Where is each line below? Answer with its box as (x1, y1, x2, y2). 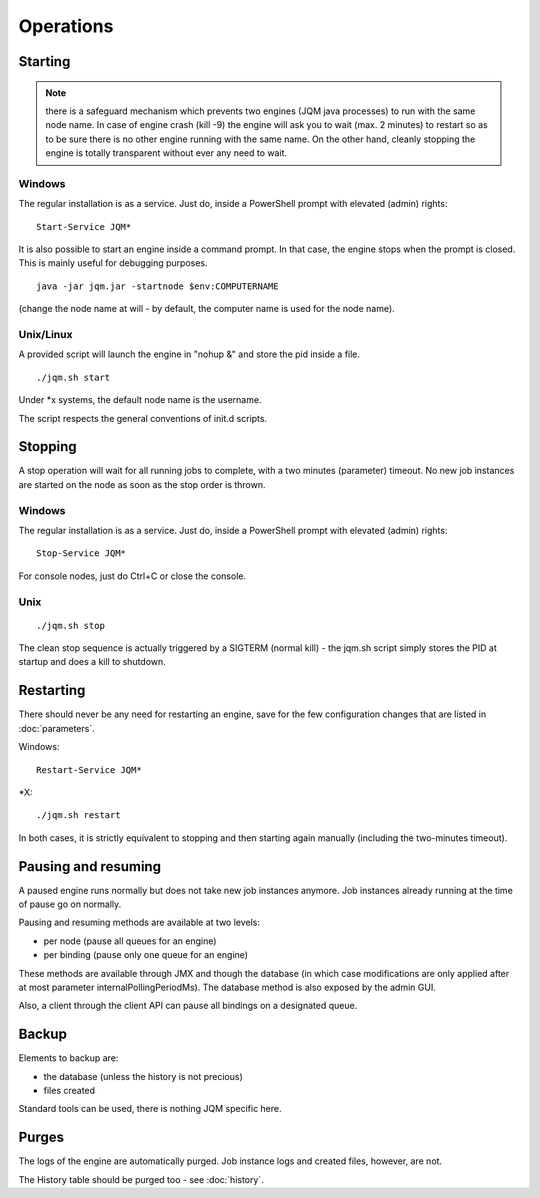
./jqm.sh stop (36, 620, 105, 631)
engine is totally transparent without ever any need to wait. (45, 147, 288, 159)
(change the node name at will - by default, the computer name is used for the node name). (18, 303, 395, 315)
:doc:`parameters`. (18, 722, 95, 734)
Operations (18, 15, 114, 37)
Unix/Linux (18, 327, 73, 341)
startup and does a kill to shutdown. (18, 656, 167, 668)
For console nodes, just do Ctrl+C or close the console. (18, 570, 247, 582)
